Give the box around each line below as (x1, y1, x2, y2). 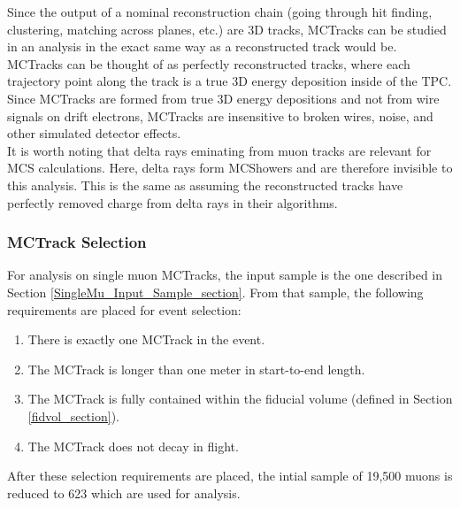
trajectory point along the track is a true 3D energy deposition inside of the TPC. (7, 72, 452, 90)
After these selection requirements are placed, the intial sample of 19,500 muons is (7, 466, 453, 485)
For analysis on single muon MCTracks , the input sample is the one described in (7, 266, 443, 284)
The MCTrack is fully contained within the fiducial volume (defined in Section (27, 389, 453, 408)
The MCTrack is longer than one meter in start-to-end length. (27, 359, 365, 378)
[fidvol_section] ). (27, 406, 119, 425)
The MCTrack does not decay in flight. (27, 436, 239, 455)
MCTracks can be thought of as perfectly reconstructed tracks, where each (7, 54, 410, 73)
